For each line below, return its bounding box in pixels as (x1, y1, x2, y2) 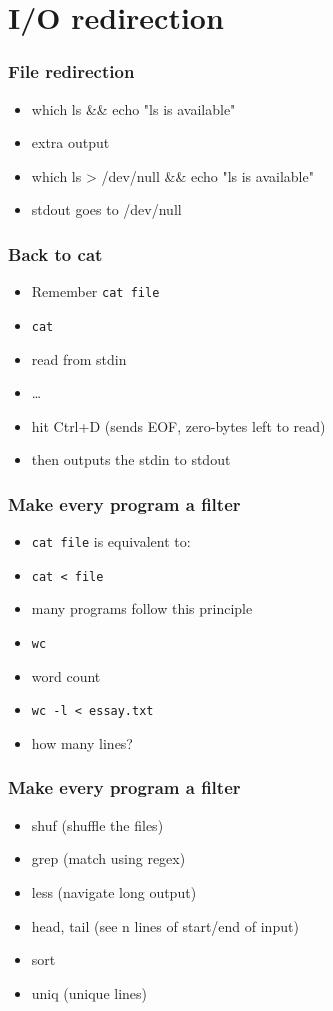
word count (31, 665, 101, 686)
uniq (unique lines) (31, 982, 148, 1003)
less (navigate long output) (31, 881, 197, 902)
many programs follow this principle (31, 598, 253, 619)
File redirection (8, 59, 135, 84)
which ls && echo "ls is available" (31, 98, 236, 119)
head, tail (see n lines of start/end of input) (31, 915, 299, 936)
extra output (31, 132, 110, 153)
